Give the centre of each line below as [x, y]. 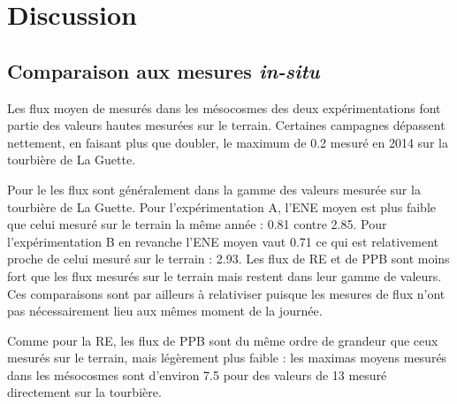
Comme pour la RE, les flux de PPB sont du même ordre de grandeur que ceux [223, 340]
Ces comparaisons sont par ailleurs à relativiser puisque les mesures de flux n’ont [226, 293]
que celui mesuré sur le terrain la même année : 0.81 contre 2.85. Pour [197, 224]
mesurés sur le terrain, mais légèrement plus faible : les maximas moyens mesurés [227, 358]
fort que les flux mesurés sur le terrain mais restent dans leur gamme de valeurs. [225, 275]
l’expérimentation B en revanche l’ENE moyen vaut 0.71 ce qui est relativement [223, 241]
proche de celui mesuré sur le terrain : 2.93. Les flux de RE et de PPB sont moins [228, 259]
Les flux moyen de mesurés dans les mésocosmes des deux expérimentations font [224, 107]
